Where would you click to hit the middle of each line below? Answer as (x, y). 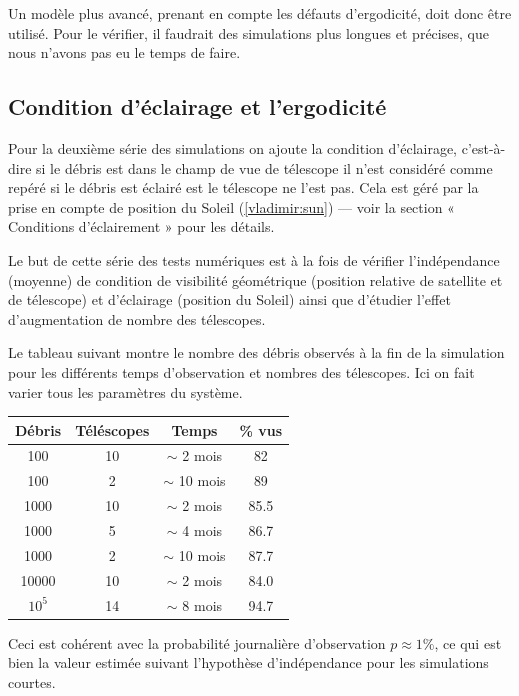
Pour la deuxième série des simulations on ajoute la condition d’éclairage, (233, 147)
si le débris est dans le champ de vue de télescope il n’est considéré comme (264, 167)
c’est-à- (483, 147)
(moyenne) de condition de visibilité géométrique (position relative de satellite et (255, 279)
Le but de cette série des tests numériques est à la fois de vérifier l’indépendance (254, 259)
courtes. (32, 681)
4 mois (202, 529)
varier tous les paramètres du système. (125, 391)
